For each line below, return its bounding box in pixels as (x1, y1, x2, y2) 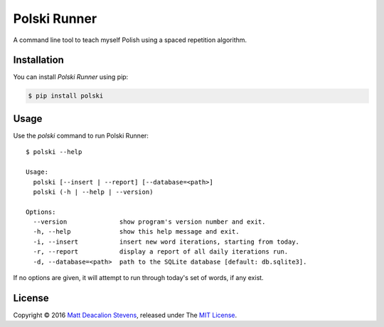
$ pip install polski (28, 92, 104, 100)
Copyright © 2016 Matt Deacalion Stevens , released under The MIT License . (13, 311, 238, 319)
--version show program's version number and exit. (33, 218, 266, 226)
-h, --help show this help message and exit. (33, 228, 240, 236)
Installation (13, 54, 64, 66)
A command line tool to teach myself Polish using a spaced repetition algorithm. (13, 36, 247, 44)
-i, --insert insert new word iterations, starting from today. (33, 237, 300, 246)
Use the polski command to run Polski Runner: (13, 131, 149, 140)
